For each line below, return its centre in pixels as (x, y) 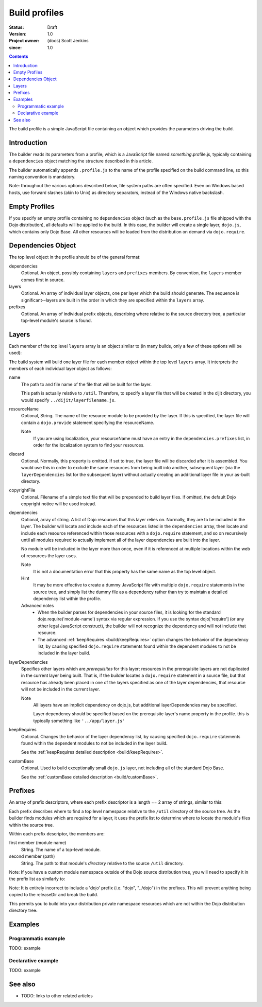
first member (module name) (38, 843)
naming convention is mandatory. (42, 177)
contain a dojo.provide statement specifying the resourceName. (88, 423)
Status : (16, 27)
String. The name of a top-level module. (61, 849)
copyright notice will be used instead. (59, 504)
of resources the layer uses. (49, 556)
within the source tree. (32, 825)
